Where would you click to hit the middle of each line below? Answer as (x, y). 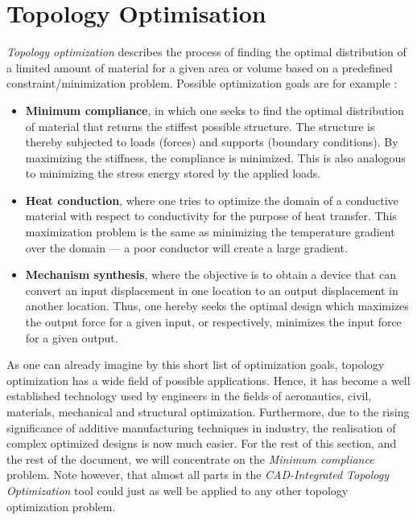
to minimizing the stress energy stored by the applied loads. (173, 173)
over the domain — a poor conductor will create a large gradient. (186, 247)
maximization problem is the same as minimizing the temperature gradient (210, 232)
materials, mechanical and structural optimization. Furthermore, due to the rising (208, 411)
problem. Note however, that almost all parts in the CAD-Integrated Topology (198, 475)
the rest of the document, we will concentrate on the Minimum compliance (190, 459)
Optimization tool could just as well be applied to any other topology (178, 490)
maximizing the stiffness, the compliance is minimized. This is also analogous (215, 157)
